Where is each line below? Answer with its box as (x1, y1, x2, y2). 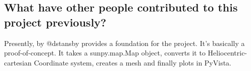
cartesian (4, 57, 32, 67)
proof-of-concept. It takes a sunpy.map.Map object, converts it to (4, 47, 206, 58)
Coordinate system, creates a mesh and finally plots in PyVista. (34, 57, 232, 67)
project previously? (4, 14, 107, 29)
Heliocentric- (208, 47, 247, 58)
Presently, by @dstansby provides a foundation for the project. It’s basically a (4, 37, 245, 48)
